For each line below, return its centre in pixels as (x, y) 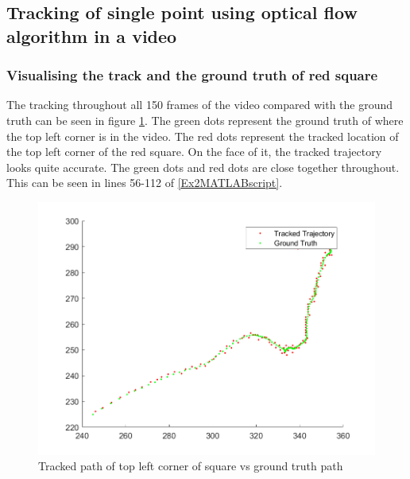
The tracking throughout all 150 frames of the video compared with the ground (200, 105)
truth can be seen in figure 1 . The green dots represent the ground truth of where (205, 120)
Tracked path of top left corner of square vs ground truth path (191, 466)
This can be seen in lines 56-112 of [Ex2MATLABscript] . (145, 183)
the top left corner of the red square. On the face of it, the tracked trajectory (194, 152)
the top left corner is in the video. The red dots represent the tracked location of (203, 136)
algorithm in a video (92, 35)
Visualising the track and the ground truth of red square (192, 75)
